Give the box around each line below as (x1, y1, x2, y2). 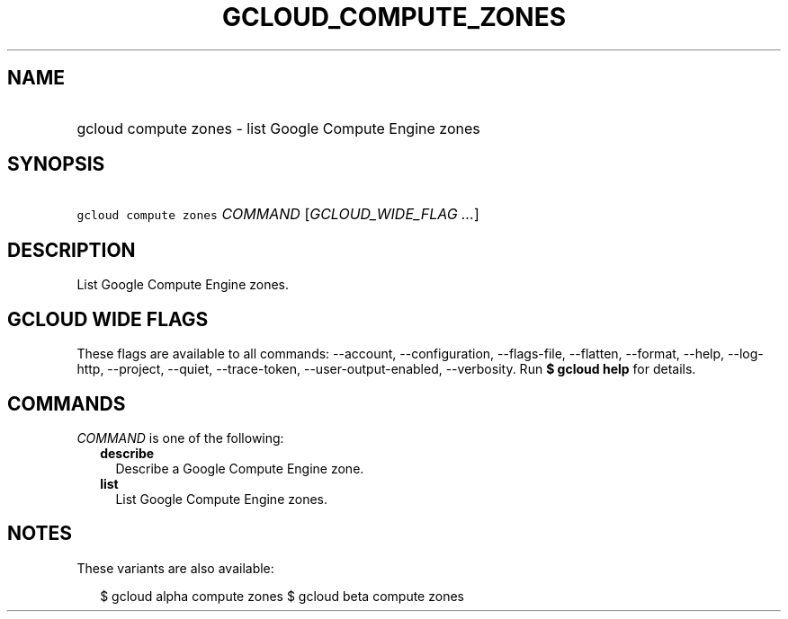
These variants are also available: (76, 560, 274, 576)
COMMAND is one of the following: (76, 429, 284, 446)
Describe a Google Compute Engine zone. (115, 460, 364, 476)
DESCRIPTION (7, 238, 136, 261)
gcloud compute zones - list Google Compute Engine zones (76, 119, 480, 137)
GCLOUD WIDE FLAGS (7, 307, 209, 331)
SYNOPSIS (7, 153, 105, 176)
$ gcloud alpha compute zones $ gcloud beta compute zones (100, 588, 464, 604)
